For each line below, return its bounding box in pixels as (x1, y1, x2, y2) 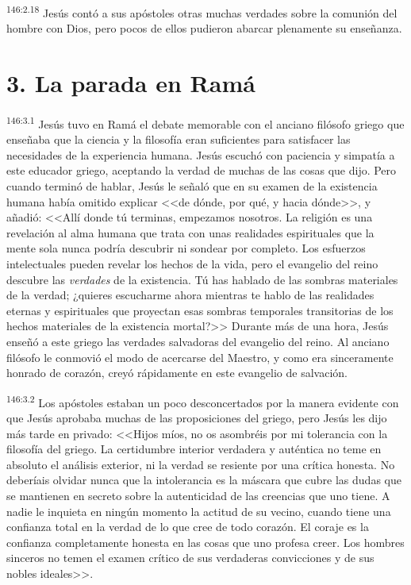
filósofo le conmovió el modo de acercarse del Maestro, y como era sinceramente (6, 348, 394, 365)
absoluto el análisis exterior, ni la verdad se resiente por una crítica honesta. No (6, 456, 395, 472)
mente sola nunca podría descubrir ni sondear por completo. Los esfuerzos (6, 240, 366, 256)
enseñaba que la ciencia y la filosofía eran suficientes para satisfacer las (6, 131, 351, 148)
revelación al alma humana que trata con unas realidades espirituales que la (6, 224, 375, 241)
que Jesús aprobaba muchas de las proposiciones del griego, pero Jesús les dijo (6, 409, 387, 425)
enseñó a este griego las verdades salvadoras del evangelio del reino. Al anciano (6, 333, 390, 349)
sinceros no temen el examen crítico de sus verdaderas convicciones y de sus (6, 549, 375, 566)
